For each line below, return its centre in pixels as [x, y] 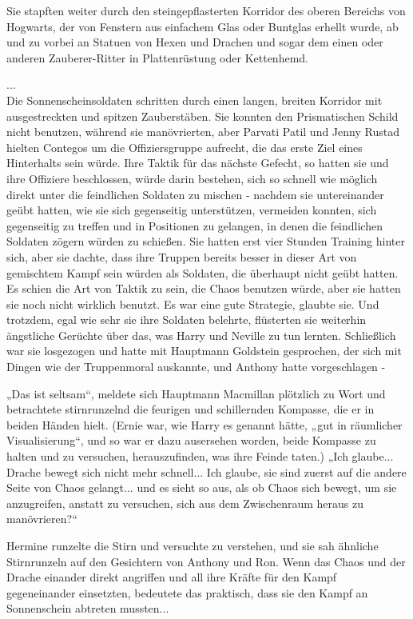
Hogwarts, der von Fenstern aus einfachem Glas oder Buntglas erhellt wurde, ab [203, 26]
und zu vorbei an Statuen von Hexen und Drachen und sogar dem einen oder [195, 42]
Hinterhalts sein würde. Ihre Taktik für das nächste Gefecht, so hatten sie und [198, 163]
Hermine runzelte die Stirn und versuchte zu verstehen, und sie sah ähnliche [193, 545]
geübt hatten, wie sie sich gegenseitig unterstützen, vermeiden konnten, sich [192, 210]
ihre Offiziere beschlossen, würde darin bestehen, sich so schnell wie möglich [192, 178]
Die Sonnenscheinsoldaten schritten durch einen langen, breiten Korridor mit [195, 100]
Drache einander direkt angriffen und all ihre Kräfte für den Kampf [172, 577]
